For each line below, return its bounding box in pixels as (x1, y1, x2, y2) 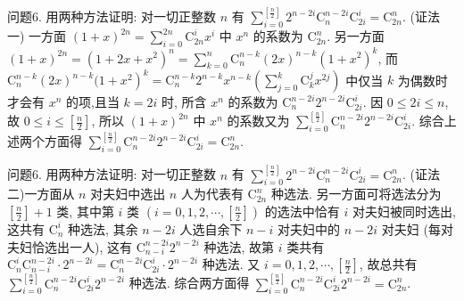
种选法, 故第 (203, 237, 275, 256)
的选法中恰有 (264, 201, 340, 220)
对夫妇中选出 (90, 184, 166, 203)
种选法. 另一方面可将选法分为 (270, 184, 442, 203)
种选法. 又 (202, 255, 261, 273)
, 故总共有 (359, 255, 418, 273)
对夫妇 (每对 (381, 219, 453, 238)
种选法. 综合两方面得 (128, 273, 250, 292)
